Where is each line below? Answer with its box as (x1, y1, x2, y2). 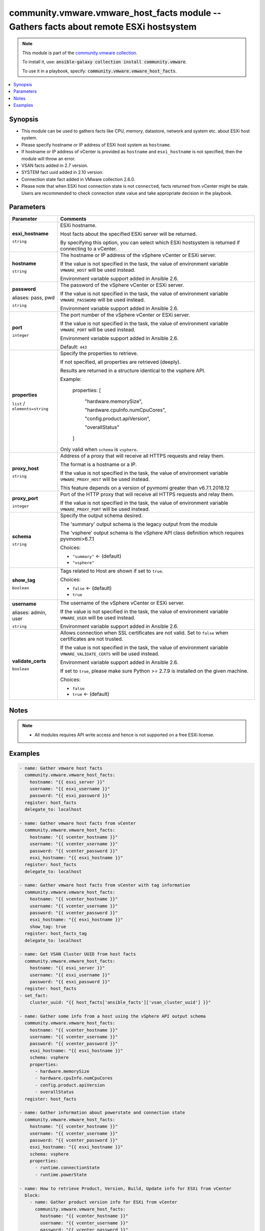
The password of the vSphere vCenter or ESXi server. (60, 282, 184, 289)
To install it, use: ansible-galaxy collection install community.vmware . (22, 59, 187, 65)
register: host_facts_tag (25, 931, 87, 937)
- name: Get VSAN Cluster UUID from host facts (19, 951, 136, 957)
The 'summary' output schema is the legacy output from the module (60, 521, 218, 528)
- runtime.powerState (35, 1172, 87, 1177)
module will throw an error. (21, 156, 76, 162)
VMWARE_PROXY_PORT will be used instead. (60, 506, 150, 513)
